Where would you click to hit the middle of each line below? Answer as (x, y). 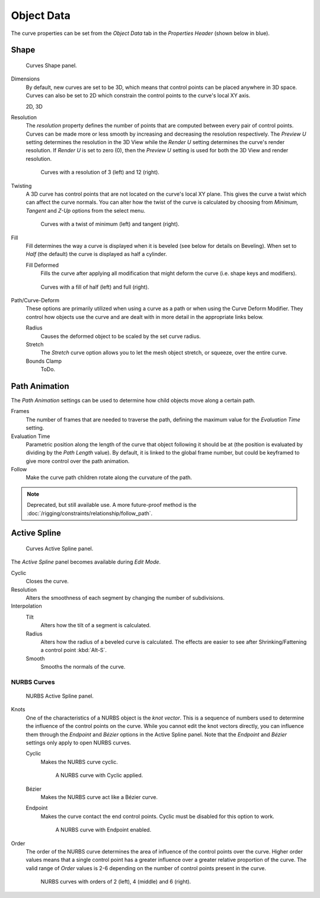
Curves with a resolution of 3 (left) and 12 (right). (100, 172)
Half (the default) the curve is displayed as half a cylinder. (96, 254)
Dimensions (25, 79)
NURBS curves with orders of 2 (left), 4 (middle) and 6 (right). (116, 882)
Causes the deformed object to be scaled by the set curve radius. (121, 336)
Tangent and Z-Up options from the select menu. (85, 210)
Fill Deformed (42, 265)
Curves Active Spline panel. (60, 549)
